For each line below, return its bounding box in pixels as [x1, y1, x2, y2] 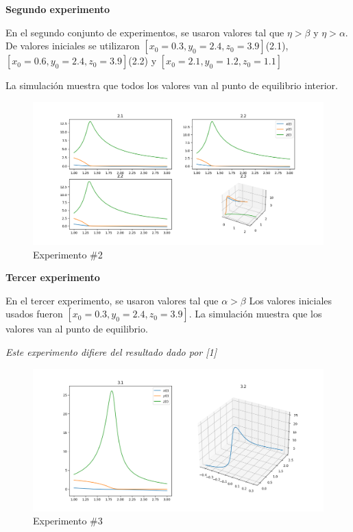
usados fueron [5, 306, 63, 321]
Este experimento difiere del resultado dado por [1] [5, 345, 217, 359]
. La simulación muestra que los [188, 306, 322, 321]
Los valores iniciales [249, 293, 332, 307]
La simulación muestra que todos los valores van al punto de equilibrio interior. [5, 78, 338, 93]
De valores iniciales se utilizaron [5, 38, 140, 53]
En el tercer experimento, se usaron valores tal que [5, 293, 219, 307]
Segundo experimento [5, 2, 110, 16]
